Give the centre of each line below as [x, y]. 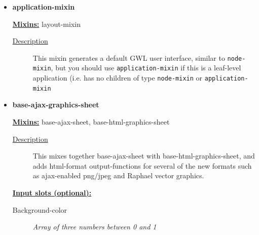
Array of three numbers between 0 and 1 [95, 227]
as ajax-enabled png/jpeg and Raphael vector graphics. [118, 175]
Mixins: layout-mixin [46, 24]
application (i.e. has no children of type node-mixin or [118, 78]
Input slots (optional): [52, 192]
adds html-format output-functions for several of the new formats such [142, 165]
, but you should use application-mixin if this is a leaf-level [146, 68]
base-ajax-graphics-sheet [56, 105]
